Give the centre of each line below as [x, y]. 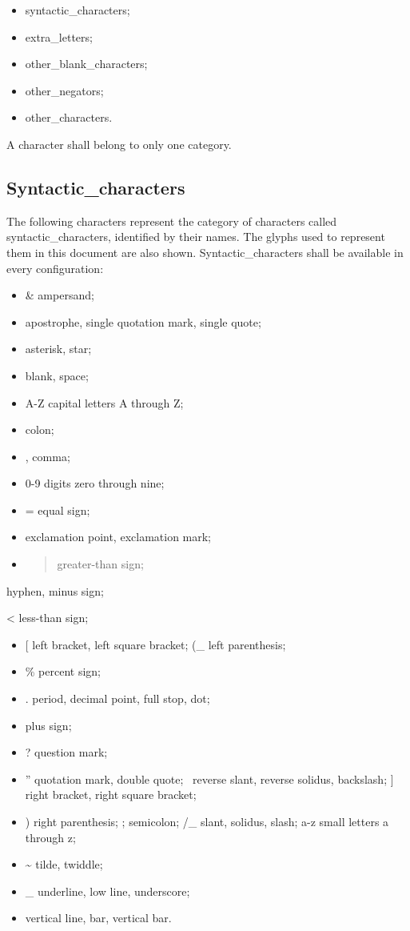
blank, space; [57, 375]
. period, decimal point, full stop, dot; [117, 698]
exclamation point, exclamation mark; [118, 537]
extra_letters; [59, 36]
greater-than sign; [100, 564]
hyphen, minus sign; [55, 590]
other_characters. [69, 117]
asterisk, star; [58, 349]
